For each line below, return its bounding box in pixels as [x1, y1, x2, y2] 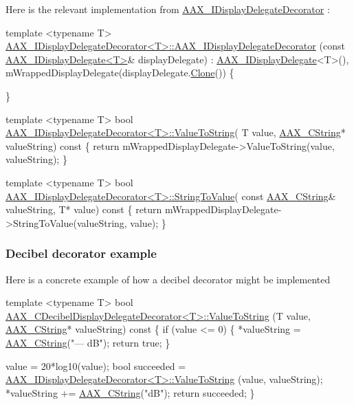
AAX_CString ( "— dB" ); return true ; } [5, 335, 170, 349]
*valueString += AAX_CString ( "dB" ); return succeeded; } [5, 385, 255, 399]
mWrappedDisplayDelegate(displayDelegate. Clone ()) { [5, 65, 234, 80]
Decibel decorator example [5, 245, 157, 262]
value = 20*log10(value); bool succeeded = [5, 358, 186, 373]
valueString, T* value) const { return [5, 202, 162, 217]
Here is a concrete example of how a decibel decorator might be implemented [5, 272, 331, 286]
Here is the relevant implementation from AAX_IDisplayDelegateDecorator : [5, 2, 330, 16]
